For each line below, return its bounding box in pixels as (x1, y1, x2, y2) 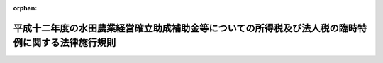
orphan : (13, 4, 38, 12)
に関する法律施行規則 (22, 37, 116, 49)
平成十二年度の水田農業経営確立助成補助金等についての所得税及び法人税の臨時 (13, 22, 358, 34)
